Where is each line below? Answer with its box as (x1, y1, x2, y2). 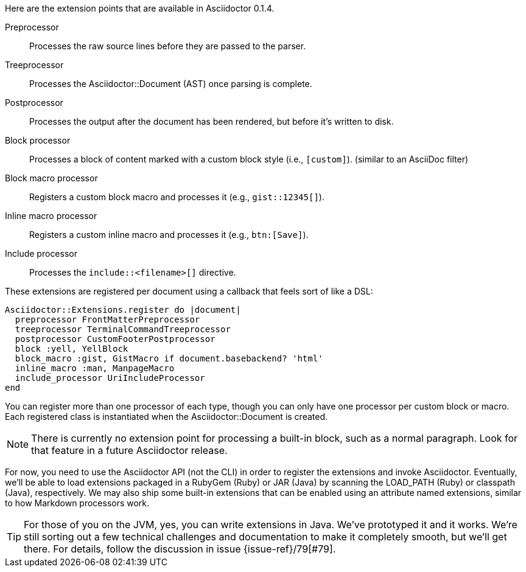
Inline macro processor (5, 211, 97, 221)
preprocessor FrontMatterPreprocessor (15, 315, 200, 324)
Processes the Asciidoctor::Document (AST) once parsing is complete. (29, 78, 312, 89)
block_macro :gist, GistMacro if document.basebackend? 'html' (15, 354, 323, 363)
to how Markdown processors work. (5, 498, 150, 508)
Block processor (5, 135, 71, 145)
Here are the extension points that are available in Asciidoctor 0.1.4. (5, 3, 275, 13)
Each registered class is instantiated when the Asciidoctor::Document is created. (5, 411, 328, 422)
